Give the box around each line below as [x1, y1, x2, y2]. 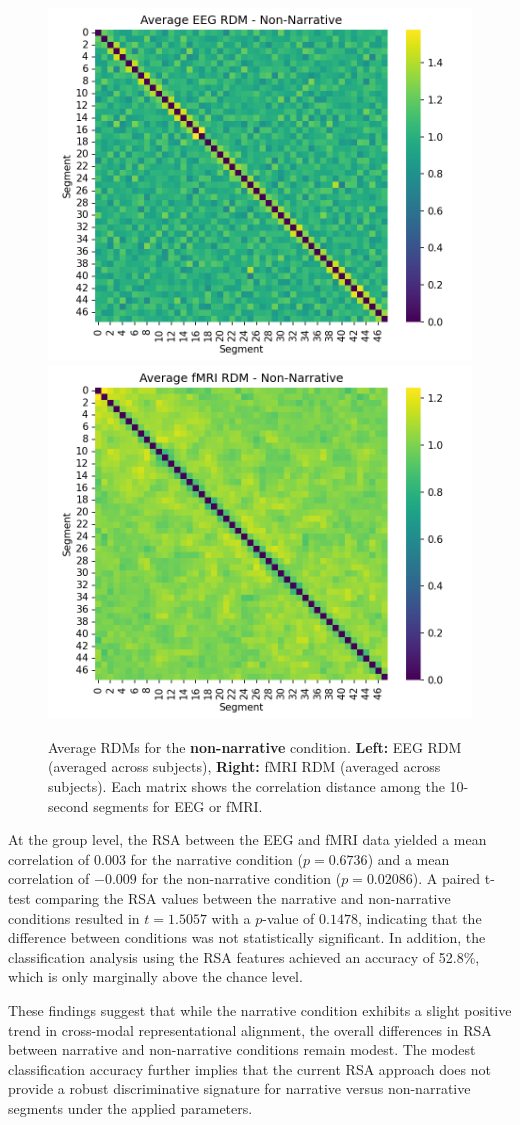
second [48, 795, 89, 816]
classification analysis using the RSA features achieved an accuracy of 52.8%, [8, 946, 480, 967]
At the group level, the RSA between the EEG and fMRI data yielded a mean [8, 829, 487, 850]
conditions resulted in [8, 907, 140, 928]
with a [211, 907, 251, 928]
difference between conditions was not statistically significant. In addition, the [8, 927, 486, 948]
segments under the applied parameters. [8, 1097, 253, 1118]
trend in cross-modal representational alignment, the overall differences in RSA [8, 1019, 492, 1040]
